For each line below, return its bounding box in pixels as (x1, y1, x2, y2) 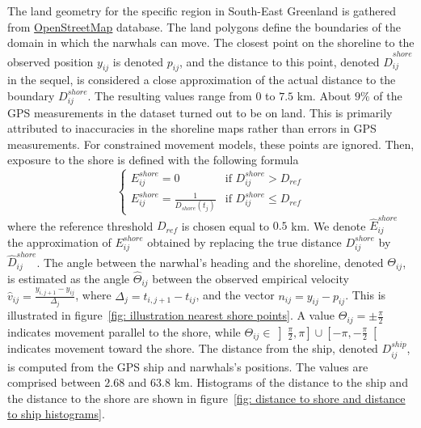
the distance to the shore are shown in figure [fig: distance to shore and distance (7, 389, 406, 406)
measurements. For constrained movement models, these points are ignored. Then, (7, 135, 415, 152)
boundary (7, 87, 55, 104)
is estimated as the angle (7, 269, 130, 286)
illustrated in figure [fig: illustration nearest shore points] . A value (7, 307, 335, 324)
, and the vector (196, 286, 275, 303)
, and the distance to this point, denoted (179, 53, 380, 70)
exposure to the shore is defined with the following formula (7, 151, 299, 168)
